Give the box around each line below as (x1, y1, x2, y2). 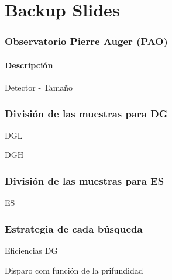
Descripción (5, 58, 53, 71)
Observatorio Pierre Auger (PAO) (5, 34, 168, 49)
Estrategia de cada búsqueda (5, 221, 143, 236)
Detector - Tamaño (5, 81, 73, 94)
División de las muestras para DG (5, 106, 168, 120)
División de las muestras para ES (5, 173, 164, 188)
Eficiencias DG (5, 244, 58, 257)
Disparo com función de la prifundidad (5, 264, 143, 276)
